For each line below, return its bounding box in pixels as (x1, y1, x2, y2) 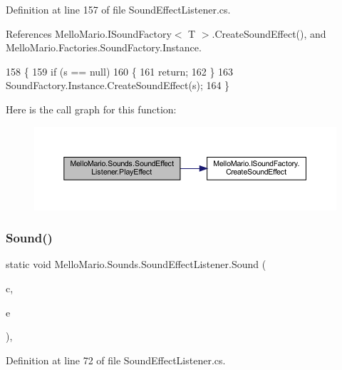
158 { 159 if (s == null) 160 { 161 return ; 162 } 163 (6, 63, 234, 78)
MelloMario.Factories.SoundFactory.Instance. (6, 40, 202, 55)
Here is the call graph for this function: (6, 101, 177, 116)
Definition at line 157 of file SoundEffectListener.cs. (6, 2, 231, 16)
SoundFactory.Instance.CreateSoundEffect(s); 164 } (6, 78, 230, 93)
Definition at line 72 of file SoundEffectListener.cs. (6, 352, 226, 367)
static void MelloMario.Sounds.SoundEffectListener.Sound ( (6, 257, 266, 272)
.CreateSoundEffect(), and (212, 26, 326, 41)
